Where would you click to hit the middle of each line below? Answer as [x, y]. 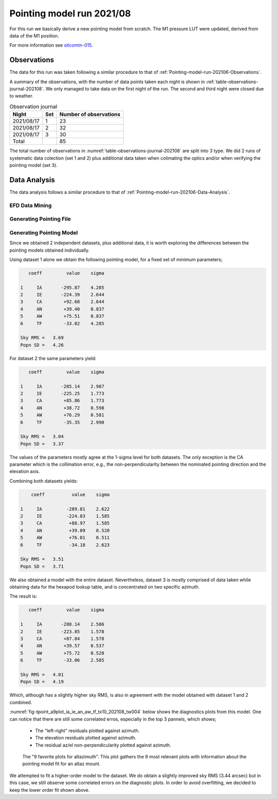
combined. [21, 702]
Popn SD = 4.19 [42, 682]
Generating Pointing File [40, 219]
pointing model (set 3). [34, 165]
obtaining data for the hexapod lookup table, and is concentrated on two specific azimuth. [105, 587]
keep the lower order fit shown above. [50, 790]
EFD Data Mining [31, 205]
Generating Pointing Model [44, 233]
